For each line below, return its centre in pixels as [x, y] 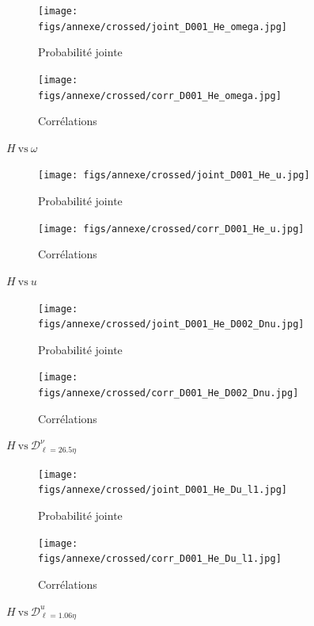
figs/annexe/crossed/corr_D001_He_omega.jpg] [160, 95]
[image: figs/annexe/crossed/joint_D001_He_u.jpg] [174, 176]
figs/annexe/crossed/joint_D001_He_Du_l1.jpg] [163, 490]
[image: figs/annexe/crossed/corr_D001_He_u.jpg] [171, 229]
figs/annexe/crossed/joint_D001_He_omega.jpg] [163, 27]
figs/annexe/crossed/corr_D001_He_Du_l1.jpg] [160, 559]
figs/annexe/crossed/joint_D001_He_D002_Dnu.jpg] [171, 324]
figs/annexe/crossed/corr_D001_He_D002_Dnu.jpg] [168, 393]
